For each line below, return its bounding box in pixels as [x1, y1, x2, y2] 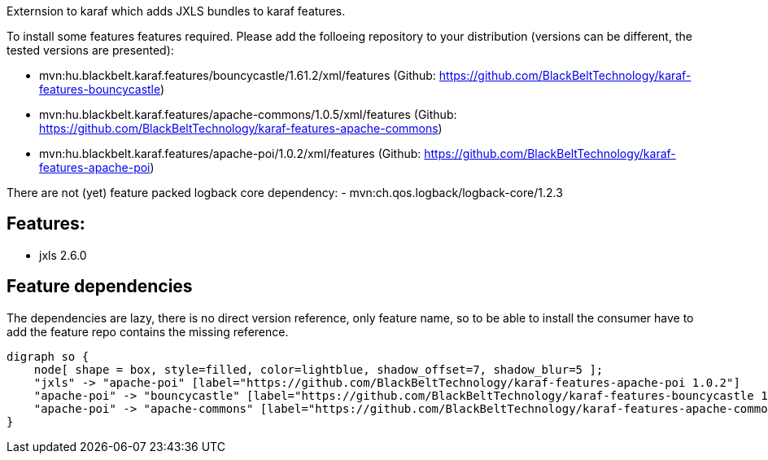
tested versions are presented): [7, 43, 174, 57]
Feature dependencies [7, 276, 193, 297]
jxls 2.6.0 [39, 248, 87, 262]
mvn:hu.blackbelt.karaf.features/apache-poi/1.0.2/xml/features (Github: [39, 147, 421, 160]
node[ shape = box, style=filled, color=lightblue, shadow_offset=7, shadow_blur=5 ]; [33, 362, 604, 376]
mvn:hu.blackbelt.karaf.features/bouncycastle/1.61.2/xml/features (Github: [39, 68, 436, 82]
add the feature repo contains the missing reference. [7, 324, 289, 339]
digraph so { [7, 349, 89, 363]
